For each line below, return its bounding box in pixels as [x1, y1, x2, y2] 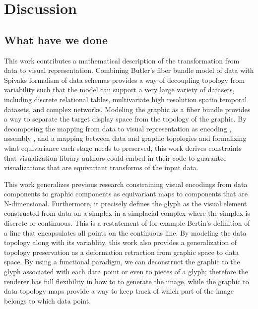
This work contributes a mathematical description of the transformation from [4, 55, 240, 65]
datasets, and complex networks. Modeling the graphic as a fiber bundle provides [4, 104, 251, 114]
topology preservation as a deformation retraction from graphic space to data [4, 247, 239, 257]
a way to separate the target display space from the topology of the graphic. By [4, 114, 247, 124]
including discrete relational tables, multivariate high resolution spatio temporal [4, 94, 247, 104]
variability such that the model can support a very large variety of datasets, [4, 84, 235, 95]
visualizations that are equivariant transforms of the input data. [4, 162, 198, 173]
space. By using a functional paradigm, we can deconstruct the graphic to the [4, 256, 240, 267]
